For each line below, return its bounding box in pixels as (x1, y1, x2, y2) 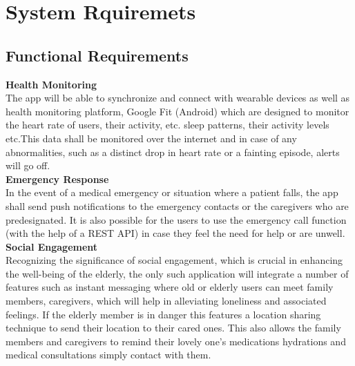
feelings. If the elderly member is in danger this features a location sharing (6, 307, 321, 321)
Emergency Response (6, 171, 109, 186)
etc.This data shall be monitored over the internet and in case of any (6, 131, 297, 145)
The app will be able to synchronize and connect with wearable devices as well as (6, 90, 350, 105)
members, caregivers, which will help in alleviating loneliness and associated (6, 293, 327, 308)
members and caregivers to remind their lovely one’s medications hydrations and (6, 334, 346, 348)
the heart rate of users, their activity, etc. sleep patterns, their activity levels (6, 117, 329, 132)
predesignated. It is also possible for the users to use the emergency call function (6, 212, 347, 227)
